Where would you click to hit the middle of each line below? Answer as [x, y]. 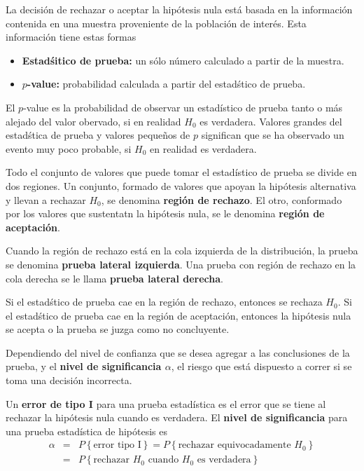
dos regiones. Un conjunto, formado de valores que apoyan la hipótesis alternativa [181, 185]
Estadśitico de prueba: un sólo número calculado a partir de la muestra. [183, 60]
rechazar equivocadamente [234, 445]
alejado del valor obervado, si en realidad [93, 121]
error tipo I [117, 445]
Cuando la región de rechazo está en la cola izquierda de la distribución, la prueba [182, 251]
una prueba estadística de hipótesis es [87, 431]
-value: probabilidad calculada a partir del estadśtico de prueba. [166, 84]
